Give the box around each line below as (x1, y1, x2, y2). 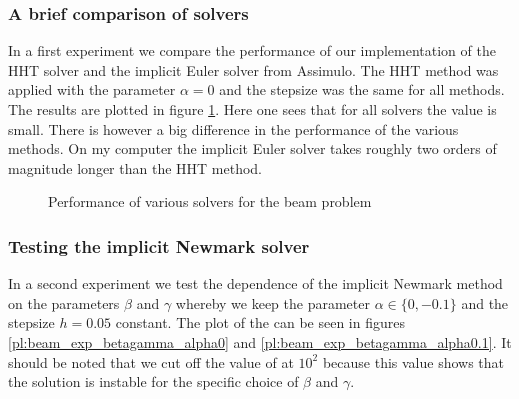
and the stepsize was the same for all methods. (219, 79, 505, 100)
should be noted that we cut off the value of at (8, 351, 294, 372)
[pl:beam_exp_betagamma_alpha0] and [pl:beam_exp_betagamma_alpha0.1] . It (8, 331, 512, 352)
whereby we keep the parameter (175, 292, 370, 313)
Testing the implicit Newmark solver (8, 233, 310, 258)
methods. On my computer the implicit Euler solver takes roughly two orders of (8, 138, 497, 159)
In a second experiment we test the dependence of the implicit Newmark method (8, 273, 503, 294)
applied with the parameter (8, 79, 176, 100)
